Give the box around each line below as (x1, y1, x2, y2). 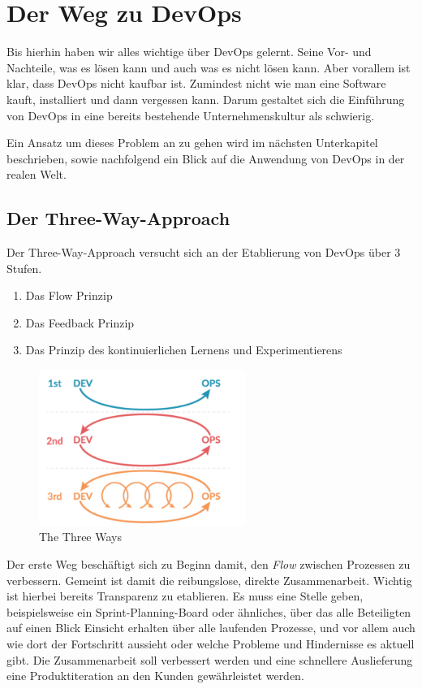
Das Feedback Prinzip (25, 314, 135, 331)
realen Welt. (6, 166, 67, 183)
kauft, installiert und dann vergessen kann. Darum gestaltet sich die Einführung (6, 90, 405, 107)
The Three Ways (39, 528, 122, 545)
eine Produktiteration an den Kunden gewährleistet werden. (6, 667, 304, 684)
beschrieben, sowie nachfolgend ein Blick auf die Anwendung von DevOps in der (6, 149, 405, 167)
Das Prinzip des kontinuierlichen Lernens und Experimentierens (25, 341, 342, 358)
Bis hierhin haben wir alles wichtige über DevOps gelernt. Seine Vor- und (6, 43, 372, 60)
